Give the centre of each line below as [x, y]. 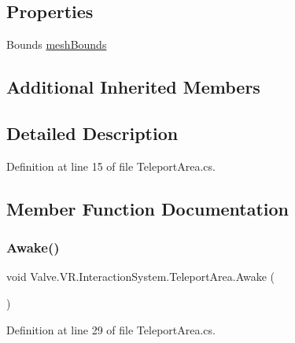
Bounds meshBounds [57, 44]
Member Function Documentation [148, 208]
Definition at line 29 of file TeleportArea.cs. [111, 329]
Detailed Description [92, 133]
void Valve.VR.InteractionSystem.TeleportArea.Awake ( [141, 277]
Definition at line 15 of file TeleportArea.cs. [111, 166]
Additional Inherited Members [133, 87]
